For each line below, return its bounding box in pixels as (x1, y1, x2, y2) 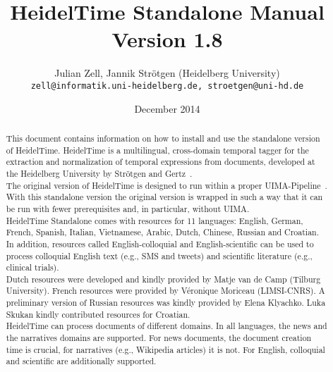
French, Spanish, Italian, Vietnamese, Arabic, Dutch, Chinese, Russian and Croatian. (6, 226, 320, 238)
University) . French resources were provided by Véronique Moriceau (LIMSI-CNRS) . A (6, 285, 325, 297)
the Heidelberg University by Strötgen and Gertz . (6, 167, 193, 179)
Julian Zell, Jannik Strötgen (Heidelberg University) (54, 66, 280, 80)
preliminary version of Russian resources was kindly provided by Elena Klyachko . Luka (6, 297, 326, 309)
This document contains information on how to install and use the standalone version (6, 132, 320, 144)
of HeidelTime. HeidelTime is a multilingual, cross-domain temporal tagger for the (6, 144, 309, 156)
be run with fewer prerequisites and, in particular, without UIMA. (6, 202, 250, 214)
